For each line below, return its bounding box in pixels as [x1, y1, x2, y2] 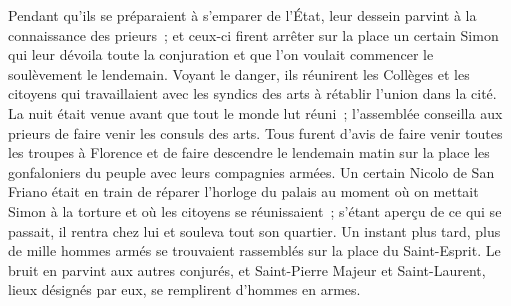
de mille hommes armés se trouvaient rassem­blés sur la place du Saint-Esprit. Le [8, 240, 501, 261]
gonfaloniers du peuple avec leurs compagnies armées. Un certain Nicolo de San [8, 161, 495, 182]
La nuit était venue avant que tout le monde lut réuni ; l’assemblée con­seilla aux [8, 102, 503, 123]
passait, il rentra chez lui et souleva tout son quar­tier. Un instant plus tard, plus [8, 220, 501, 241]
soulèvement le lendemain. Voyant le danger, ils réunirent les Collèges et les [8, 63, 470, 84]
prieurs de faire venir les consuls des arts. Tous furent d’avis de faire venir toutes [8, 122, 503, 143]
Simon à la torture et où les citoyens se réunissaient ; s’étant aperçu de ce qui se [8, 200, 502, 221]
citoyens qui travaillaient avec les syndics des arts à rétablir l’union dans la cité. [8, 83, 497, 104]
